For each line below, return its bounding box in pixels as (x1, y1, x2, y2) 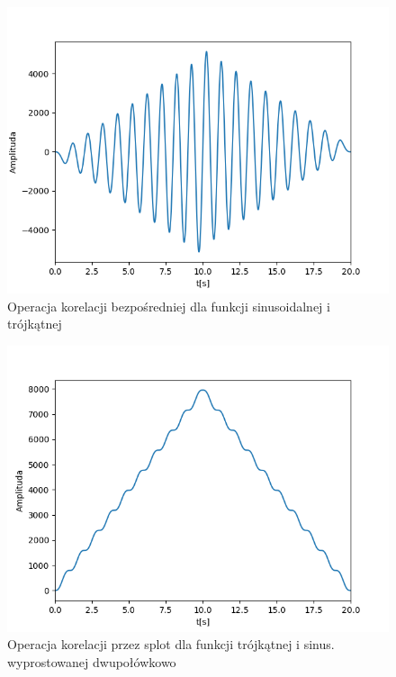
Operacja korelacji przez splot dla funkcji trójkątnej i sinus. (7, 635, 335, 654)
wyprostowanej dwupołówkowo (7, 652, 176, 671)
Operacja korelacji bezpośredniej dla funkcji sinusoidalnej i (7, 296, 330, 315)
